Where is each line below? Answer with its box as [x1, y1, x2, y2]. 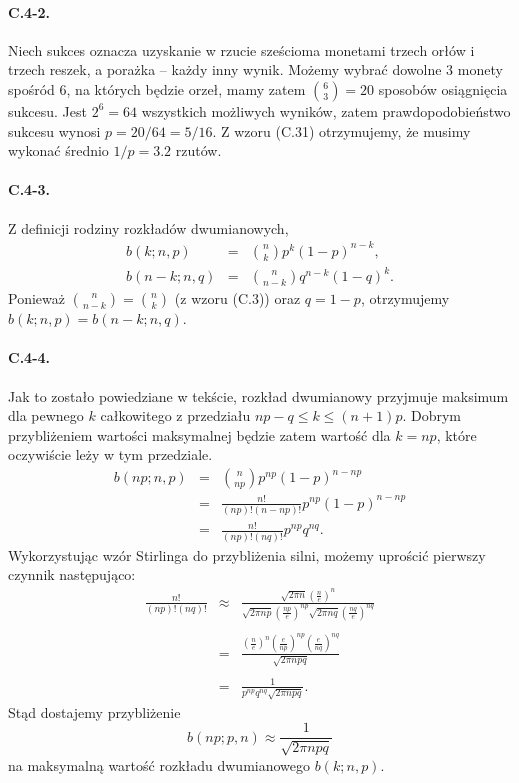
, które [436, 424, 477, 445]
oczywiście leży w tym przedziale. [8, 444, 213, 465]
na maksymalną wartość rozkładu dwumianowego [8, 754, 311, 775]
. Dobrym [402, 405, 461, 426]
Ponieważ [8, 288, 65, 309]
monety [457, 59, 503, 80]
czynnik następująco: [8, 564, 136, 585]
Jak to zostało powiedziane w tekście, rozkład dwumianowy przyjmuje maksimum [8, 385, 509, 406]
